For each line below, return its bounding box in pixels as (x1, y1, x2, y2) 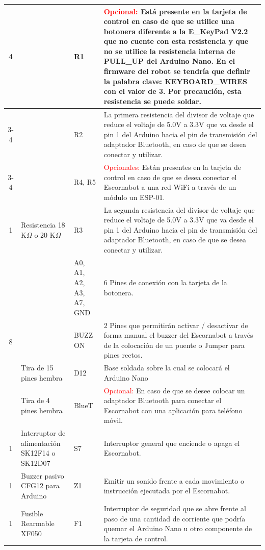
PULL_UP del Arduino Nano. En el (103, 56, 235, 66)
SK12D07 (21, 458, 50, 468)
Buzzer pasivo (21, 470, 64, 481)
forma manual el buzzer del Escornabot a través (103, 330, 253, 340)
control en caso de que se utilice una (103, 16, 234, 27)
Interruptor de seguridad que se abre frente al (103, 503, 246, 513)
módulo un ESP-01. (103, 191, 165, 202)
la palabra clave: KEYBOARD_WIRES (103, 76, 248, 86)
